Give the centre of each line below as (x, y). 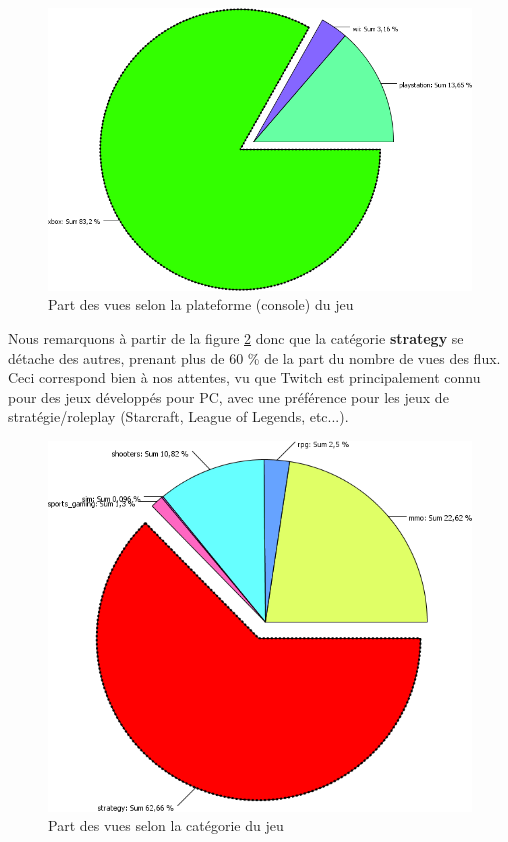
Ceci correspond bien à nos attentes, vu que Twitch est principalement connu (244, 377)
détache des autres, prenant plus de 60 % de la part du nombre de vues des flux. (254, 357)
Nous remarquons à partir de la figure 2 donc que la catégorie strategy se (236, 338)
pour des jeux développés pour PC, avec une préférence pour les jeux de (228, 396)
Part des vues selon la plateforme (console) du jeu (201, 304)
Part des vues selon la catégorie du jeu (166, 825)
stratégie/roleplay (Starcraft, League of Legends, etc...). (178, 416)
